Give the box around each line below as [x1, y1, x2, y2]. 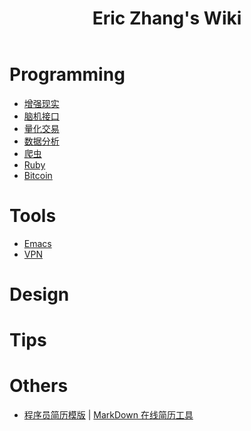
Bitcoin [23, 169, 53, 181]
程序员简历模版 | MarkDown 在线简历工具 [23, 409, 194, 421]
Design [9, 283, 70, 306]
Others [9, 375, 69, 397]
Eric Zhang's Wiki [92, 7, 242, 30]
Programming [9, 63, 126, 86]
